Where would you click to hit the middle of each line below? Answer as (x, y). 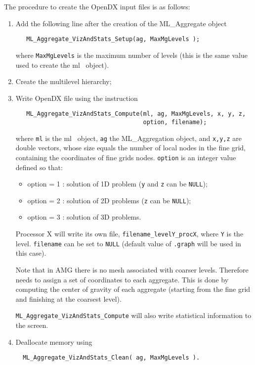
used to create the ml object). (62, 65)
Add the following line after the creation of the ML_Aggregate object (121, 23)
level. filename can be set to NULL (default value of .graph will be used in (128, 243)
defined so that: (39, 167)
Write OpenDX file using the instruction (77, 98)
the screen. (32, 325)
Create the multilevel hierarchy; (64, 81)
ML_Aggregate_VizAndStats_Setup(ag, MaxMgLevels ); (113, 39)
